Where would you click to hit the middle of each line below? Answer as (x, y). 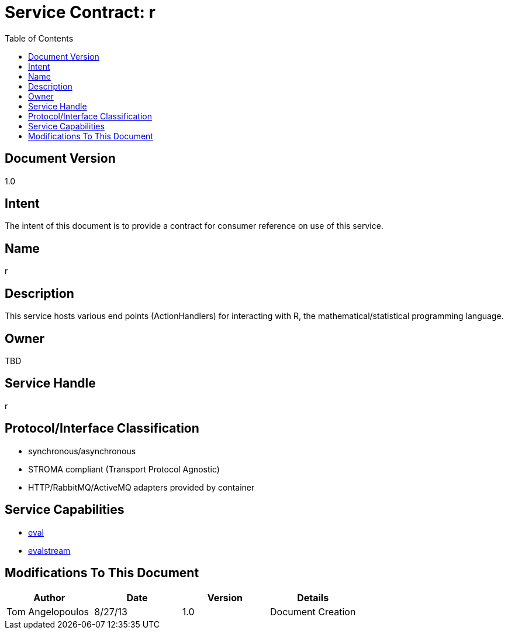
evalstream (49, 550)
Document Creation (313, 612)
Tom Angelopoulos (48, 612)
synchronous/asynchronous (82, 451)
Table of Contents (39, 38)
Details (313, 598)
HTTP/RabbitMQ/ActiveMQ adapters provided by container (141, 487)
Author (49, 598)
